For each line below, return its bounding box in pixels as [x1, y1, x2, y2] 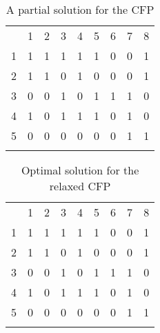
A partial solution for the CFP [6, 1, 154, 17]
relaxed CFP [49, 178, 111, 194]
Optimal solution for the [21, 162, 139, 178]
